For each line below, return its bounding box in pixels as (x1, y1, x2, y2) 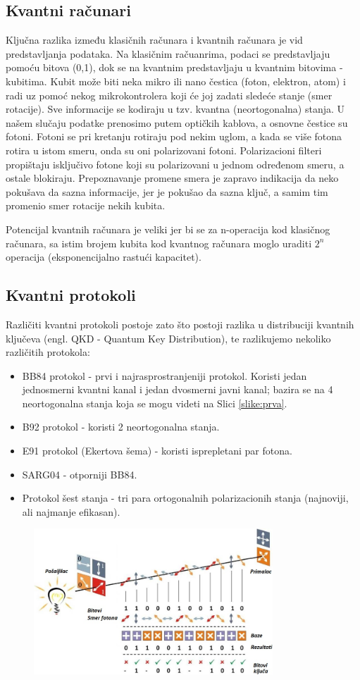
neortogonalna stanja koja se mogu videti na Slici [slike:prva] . (22, 395, 287, 410)
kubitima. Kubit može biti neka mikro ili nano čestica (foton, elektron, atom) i (6, 73, 346, 88)
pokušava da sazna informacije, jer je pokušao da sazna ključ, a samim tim (6, 184, 328, 199)
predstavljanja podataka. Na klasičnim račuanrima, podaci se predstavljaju (6, 46, 330, 61)
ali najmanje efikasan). (22, 504, 120, 519)
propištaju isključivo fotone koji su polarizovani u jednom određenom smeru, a (6, 156, 345, 171)
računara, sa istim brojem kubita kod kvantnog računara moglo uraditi (6, 235, 312, 250)
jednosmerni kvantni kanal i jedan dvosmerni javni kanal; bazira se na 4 (22, 382, 333, 397)
